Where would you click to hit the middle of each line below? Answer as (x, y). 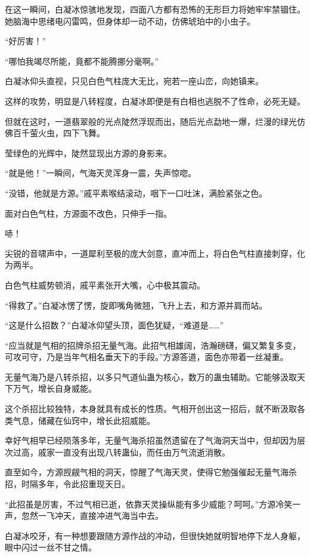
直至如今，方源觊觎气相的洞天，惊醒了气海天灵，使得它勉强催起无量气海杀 (151, 472)
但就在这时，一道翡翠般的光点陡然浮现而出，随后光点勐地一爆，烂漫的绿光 (151, 121)
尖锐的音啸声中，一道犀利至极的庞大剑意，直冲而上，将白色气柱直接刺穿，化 (155, 253)
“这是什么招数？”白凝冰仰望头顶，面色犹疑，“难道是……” (114, 325)
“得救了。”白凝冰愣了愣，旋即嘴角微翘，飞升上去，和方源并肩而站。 (136, 305)
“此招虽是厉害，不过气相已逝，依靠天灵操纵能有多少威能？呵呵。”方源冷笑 (149, 504)
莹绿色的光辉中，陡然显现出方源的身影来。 (88, 153)
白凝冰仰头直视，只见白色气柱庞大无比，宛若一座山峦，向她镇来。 (134, 81)
